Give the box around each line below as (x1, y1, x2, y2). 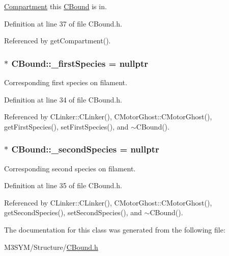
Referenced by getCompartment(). (4, 35, 111, 46)
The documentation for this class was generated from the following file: (4, 224, 225, 235)
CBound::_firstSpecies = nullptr (11, 57, 148, 69)
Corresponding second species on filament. (4, 163, 136, 173)
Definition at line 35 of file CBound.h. (4, 180, 122, 191)
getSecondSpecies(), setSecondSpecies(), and (4, 207, 142, 218)
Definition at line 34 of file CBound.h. (4, 94, 122, 105)
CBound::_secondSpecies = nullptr (11, 143, 159, 156)
